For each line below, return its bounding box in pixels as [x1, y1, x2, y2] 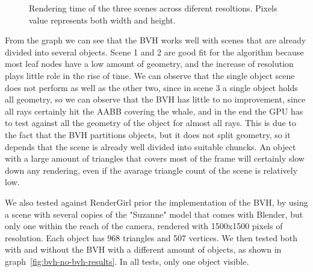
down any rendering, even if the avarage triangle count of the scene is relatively [5, 163, 298, 176]
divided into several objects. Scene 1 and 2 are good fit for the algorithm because [5, 45, 304, 58]
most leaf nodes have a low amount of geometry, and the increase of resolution [5, 57, 294, 70]
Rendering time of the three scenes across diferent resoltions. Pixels [29, 2, 277, 14]
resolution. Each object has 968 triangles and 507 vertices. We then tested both [5, 231, 298, 244]
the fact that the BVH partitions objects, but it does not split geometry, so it [5, 128, 291, 141]
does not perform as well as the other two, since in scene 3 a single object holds [5, 81, 298, 93]
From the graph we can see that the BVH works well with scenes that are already [5, 34, 306, 46]
